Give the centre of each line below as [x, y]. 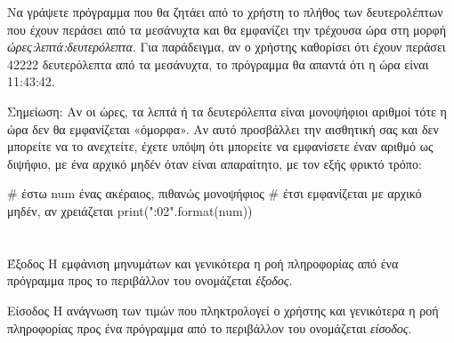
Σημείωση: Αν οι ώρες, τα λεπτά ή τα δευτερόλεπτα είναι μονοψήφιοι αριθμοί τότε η [227, 111]
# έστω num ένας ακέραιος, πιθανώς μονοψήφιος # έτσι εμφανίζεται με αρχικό [215, 193]
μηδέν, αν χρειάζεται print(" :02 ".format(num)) [130, 210]
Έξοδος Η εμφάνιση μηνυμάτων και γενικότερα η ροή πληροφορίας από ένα [203, 263]
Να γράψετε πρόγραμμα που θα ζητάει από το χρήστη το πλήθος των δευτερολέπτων [225, 12]
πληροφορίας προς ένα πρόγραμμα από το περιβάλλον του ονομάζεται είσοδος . [210, 327]
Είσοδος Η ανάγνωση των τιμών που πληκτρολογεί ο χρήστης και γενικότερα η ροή [223, 310]
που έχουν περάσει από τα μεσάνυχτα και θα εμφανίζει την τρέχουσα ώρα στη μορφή [227, 29]
